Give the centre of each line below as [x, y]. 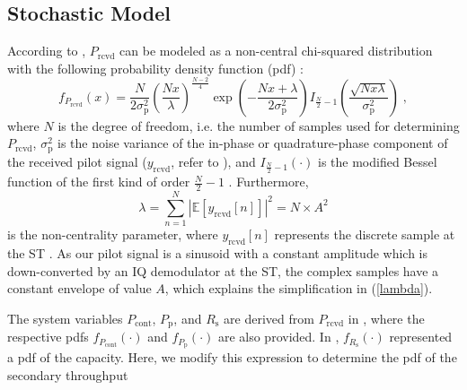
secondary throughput [68, 374]
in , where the [386, 318]
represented [421, 337]
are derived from [269, 318]
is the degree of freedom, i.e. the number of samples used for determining [259, 125]
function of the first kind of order [99, 182]
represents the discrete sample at [365, 234]
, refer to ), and [213, 161]
